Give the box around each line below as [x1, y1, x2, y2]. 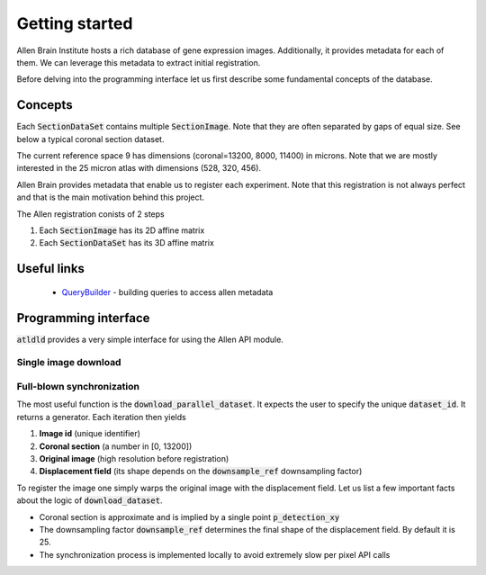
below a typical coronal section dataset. [16, 133, 165, 144]
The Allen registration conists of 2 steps [16, 208, 166, 220]
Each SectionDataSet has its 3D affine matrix [39, 238, 215, 248]
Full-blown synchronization [16, 381, 139, 392]
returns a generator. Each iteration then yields [16, 411, 186, 422]
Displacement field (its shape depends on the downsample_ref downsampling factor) [39, 466, 363, 477]
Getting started [16, 13, 133, 33]
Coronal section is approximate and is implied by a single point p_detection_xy [39, 511, 340, 522]
